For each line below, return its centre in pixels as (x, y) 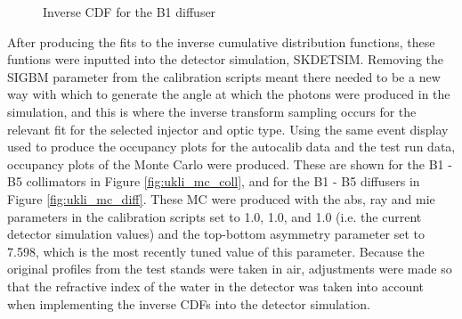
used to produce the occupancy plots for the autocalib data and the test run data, (231, 147)
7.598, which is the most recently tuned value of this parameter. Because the (216, 251)
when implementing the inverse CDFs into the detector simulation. (189, 303)
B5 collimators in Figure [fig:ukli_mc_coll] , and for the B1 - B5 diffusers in (214, 181)
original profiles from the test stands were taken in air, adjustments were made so (230, 269)
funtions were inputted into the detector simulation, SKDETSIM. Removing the (226, 59)
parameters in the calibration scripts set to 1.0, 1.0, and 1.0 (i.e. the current (215, 216)
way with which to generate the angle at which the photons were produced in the (229, 94)
